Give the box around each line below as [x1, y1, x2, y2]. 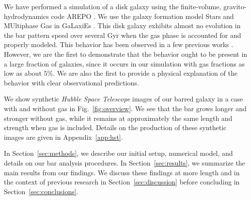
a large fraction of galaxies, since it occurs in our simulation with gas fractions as [4, 58, 245, 68]
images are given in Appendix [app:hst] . [4, 132, 123, 142]
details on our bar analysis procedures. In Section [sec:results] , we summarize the [4, 157, 245, 167]
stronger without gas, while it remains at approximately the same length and [4, 113, 233, 123]
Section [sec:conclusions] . [4, 186, 78, 196]
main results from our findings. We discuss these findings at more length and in [4, 167, 240, 177]
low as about [4, 68, 42, 78]
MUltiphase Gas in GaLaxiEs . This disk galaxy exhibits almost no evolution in [4, 20, 241, 31]
